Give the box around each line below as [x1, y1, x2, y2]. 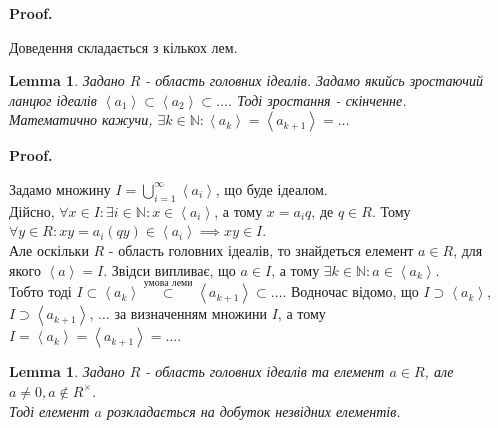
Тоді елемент [9, 400, 90, 421]
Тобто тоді [9, 281, 72, 302]
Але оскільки [9, 239, 89, 260]
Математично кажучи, [9, 109, 153, 130]
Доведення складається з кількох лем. [9, 36, 238, 57]
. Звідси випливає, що [103, 259, 236, 280]
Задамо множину [9, 178, 111, 199]
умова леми [143, 277, 193, 288]
